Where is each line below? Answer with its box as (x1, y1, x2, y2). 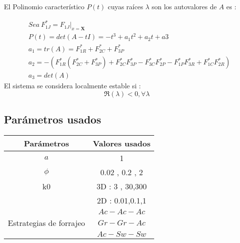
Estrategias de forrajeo (8, 217, 85, 228)
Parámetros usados (4, 112, 101, 127)
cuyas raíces (107, 1, 143, 11)
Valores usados (93, 137, 151, 149)
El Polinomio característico (4, 1, 85, 11)
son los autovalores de (151, 1, 217, 11)
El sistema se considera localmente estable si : (4, 81, 141, 91)
